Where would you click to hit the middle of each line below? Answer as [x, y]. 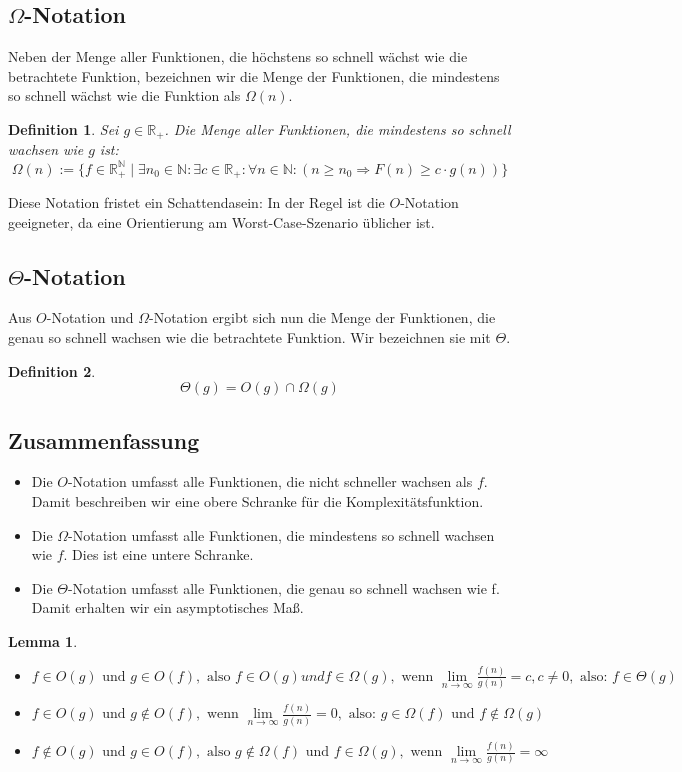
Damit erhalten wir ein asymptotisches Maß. [167, 607]
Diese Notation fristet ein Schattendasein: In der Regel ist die [196, 201]
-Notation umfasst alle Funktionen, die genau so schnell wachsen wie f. [283, 587]
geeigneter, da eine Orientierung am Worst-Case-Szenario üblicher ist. [221, 221]
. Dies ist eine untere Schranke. [158, 554]
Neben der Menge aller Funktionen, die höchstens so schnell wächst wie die [238, 56]
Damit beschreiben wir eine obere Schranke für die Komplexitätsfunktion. [257, 500]
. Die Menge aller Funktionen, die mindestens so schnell [337, 128]
